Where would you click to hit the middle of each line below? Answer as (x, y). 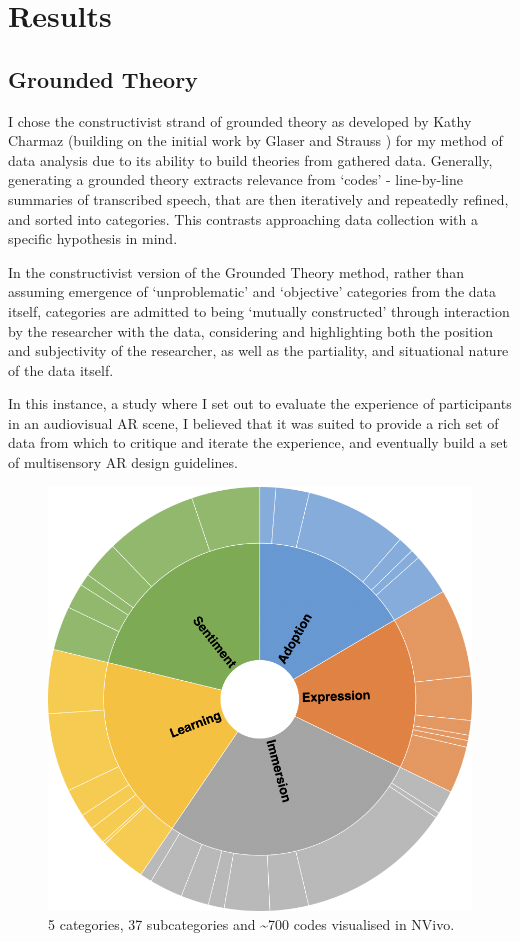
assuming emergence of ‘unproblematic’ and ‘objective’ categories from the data (252, 291)
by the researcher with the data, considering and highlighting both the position (251, 330)
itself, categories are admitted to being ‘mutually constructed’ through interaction (259, 310)
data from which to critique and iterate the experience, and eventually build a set (258, 442)
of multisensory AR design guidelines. (123, 462)
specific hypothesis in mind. (93, 238)
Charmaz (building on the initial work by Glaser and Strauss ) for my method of (255, 140)
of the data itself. (61, 369)
